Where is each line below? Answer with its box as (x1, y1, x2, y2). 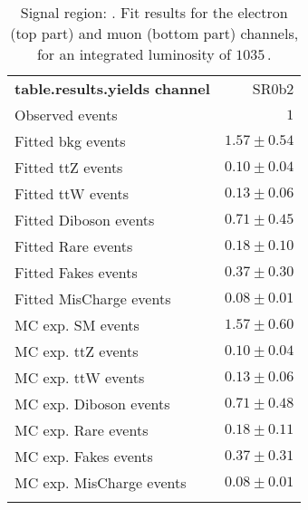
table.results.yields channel (14, 78, 210, 99)
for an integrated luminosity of (36, 43, 231, 64)
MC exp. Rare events (14, 419, 149, 440)
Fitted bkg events (14, 130, 126, 151)
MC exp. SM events (14, 314, 140, 335)
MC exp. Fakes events (14, 446, 153, 467)
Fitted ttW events (14, 183, 130, 204)
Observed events (14, 104, 118, 125)
